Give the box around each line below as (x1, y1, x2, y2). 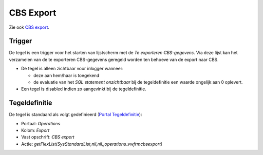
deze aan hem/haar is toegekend (33, 72, 99, 78)
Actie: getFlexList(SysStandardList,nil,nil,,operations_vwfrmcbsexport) (21, 141, 163, 147)
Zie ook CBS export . (9, 24, 50, 30)
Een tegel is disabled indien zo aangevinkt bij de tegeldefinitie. (21, 86, 146, 92)
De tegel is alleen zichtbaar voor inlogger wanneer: (21, 66, 124, 72)
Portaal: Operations (21, 120, 60, 126)
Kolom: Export (21, 127, 50, 134)
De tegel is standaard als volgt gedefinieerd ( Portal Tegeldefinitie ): (9, 112, 142, 117)
